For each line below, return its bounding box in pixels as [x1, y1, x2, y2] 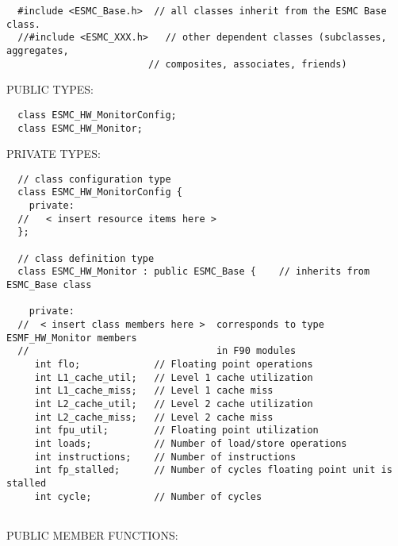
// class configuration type [17, 173, 171, 185]
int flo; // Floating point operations [34, 358, 313, 370]
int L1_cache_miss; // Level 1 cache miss [34, 385, 274, 397]
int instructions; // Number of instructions [34, 451, 297, 463]
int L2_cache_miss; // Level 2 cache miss [34, 411, 274, 423]
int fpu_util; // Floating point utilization [34, 425, 319, 436]
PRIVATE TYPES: [6, 145, 101, 162]
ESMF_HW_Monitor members [6, 332, 137, 344]
